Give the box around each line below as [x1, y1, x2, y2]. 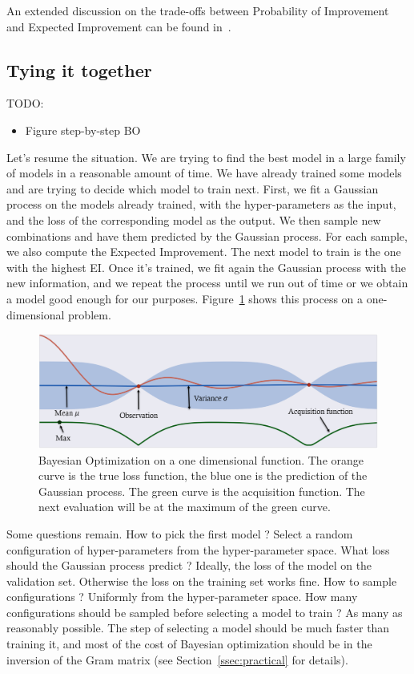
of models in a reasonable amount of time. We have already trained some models [6, 164, 402, 181]
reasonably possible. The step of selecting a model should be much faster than [6, 619, 390, 636]
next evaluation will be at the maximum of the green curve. [38, 498, 331, 515]
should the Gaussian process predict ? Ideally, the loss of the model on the [6, 557, 372, 574]
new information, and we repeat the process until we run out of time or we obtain [6, 274, 408, 291]
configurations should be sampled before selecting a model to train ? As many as [6, 603, 403, 620]
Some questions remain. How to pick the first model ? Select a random [6, 525, 353, 542]
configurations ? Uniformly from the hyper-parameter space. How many [6, 588, 358, 605]
